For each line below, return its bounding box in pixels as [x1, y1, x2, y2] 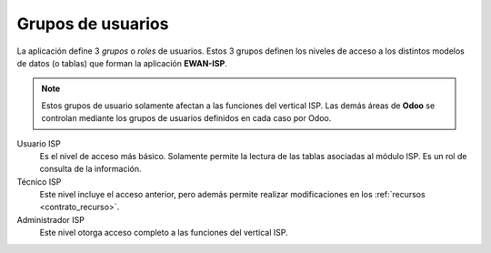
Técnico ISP [16, 176, 62, 187]
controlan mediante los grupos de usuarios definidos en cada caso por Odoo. [41, 113, 332, 124]
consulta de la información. [39, 164, 142, 175]
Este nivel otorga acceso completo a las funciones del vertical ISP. [39, 228, 288, 238]
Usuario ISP [16, 137, 61, 149]
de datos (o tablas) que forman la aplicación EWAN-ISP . [16, 57, 227, 68]
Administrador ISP [16, 214, 85, 225]
